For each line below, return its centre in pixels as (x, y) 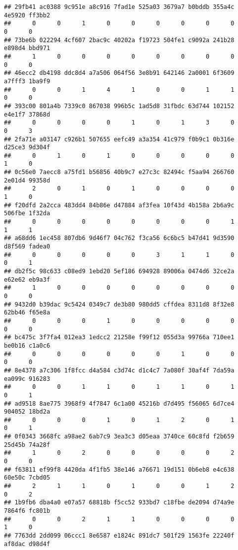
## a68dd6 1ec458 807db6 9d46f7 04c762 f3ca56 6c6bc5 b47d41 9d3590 (119, 238)
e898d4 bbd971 (27, 48)
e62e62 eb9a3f (27, 279)
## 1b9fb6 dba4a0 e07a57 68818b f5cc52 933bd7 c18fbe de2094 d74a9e (119, 503)
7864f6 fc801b (27, 511)
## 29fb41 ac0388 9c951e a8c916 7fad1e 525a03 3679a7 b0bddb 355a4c (119, 7)
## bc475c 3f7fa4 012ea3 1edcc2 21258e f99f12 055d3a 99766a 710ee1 (119, 337)
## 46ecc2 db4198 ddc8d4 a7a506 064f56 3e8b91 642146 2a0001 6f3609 (119, 73)
